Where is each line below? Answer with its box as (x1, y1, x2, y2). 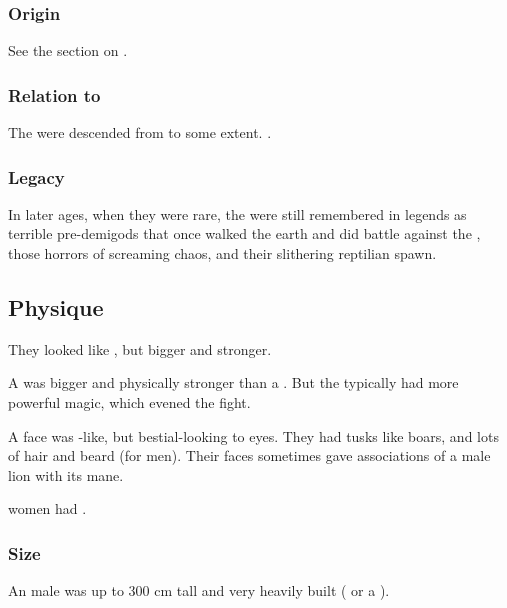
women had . (8, 498, 87, 519)
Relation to (8, 82, 101, 107)
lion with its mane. (8, 464, 124, 485)
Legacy (8, 164, 65, 189)
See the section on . (8, 40, 128, 61)
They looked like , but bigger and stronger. (8, 338, 272, 359)
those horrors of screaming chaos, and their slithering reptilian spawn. (8, 243, 437, 264)
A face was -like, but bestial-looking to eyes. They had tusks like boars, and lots (8, 425, 499, 446)
